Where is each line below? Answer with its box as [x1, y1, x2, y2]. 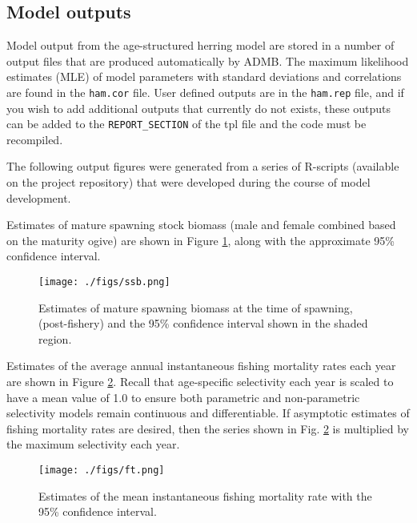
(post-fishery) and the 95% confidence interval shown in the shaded [38, 315, 368, 332]
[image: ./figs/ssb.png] [38, 276, 170, 288]
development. [6, 189, 71, 206]
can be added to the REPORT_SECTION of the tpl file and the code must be [6, 115, 367, 132]
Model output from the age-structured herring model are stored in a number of [6, 37, 395, 54]
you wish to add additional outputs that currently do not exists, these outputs [6, 99, 391, 116]
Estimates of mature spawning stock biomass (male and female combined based [6, 216, 396, 233]
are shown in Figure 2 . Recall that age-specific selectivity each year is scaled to [6, 373, 394, 390]
